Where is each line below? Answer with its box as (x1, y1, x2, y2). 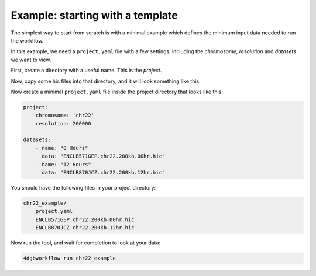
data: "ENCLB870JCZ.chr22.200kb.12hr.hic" (42, 169, 166, 176)
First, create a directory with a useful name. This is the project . (11, 67, 162, 74)
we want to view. (11, 56, 51, 63)
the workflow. (11, 37, 44, 44)
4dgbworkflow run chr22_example (23, 255, 116, 262)
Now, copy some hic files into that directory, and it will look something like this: (11, 78, 201, 85)
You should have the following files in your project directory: (11, 184, 156, 191)
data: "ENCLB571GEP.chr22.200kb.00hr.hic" (42, 153, 166, 160)
